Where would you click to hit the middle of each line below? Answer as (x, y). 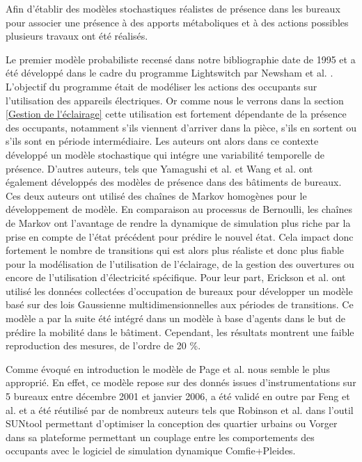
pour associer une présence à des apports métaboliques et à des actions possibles (177, 22)
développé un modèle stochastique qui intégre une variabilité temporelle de (165, 154)
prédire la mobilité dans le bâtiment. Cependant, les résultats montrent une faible (180, 332)
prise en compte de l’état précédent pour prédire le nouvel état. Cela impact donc (180, 236)
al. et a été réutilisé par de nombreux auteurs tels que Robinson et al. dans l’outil (180, 409)
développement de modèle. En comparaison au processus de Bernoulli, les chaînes (179, 209)
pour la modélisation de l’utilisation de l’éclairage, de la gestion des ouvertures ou (180, 263)
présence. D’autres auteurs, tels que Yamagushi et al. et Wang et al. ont (159, 168)
